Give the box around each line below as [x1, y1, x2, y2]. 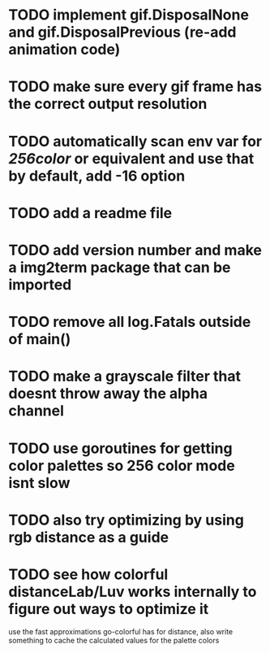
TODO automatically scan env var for [8, 132, 262, 150]
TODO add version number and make [8, 241, 262, 259]
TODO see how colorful [8, 565, 169, 583]
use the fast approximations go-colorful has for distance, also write [8, 626, 234, 636]
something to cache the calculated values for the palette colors [8, 635, 220, 645]
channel [8, 402, 65, 420]
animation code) [8, 41, 121, 59]
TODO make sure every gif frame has [8, 77, 262, 96]
